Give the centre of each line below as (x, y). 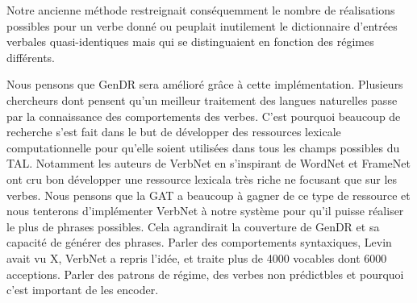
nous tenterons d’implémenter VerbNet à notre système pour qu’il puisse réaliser (205, 211)
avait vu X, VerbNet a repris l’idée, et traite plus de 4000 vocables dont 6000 (197, 257)
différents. (31, 57)
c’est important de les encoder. (83, 290)
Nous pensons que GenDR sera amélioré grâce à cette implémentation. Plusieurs (205, 84)
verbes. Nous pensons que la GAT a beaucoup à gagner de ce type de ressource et (208, 195)
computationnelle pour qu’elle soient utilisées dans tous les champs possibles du (203, 147)
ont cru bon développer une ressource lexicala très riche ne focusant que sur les (202, 178)
